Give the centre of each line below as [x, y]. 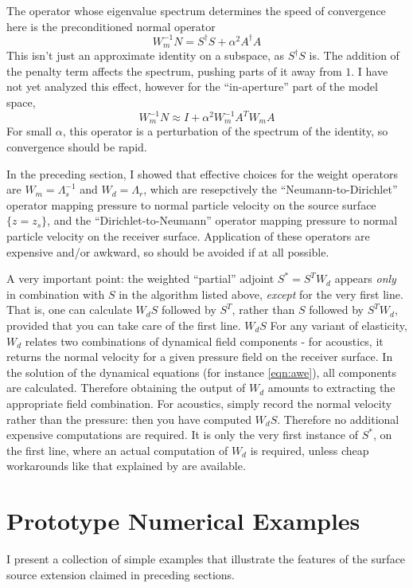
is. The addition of [354, 55]
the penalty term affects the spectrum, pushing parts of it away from [174, 71]
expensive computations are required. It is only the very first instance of [182, 435]
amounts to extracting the [331, 388]
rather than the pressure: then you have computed [129, 419]
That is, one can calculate [69, 310]
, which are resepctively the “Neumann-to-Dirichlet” [271, 189]
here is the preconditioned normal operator [111, 26]
